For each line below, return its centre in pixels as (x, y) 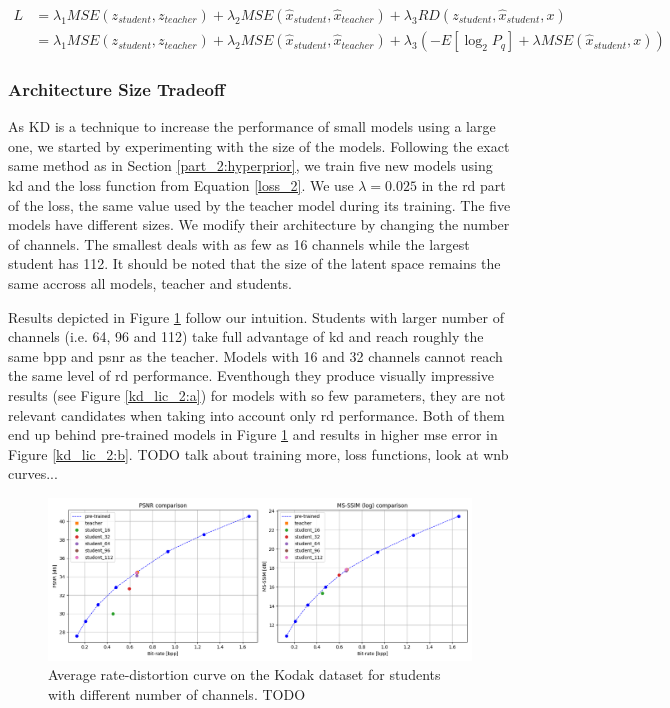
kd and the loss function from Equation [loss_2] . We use (181, 185)
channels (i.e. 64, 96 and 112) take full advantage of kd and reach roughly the (246, 336)
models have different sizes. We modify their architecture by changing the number (259, 224)
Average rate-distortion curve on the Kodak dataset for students (244, 674)
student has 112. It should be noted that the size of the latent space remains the (254, 263)
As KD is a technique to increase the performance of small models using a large (252, 126)
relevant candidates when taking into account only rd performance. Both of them (256, 414)
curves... (33, 473)
